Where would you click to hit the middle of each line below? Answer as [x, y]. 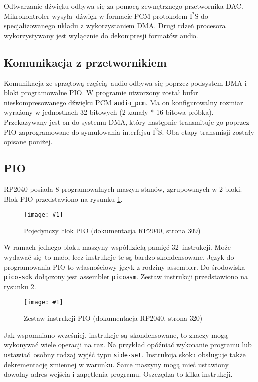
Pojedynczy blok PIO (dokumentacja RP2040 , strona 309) [112, 230]
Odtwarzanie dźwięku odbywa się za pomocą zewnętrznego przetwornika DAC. [124, 6]
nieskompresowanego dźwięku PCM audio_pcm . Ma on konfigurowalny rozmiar [124, 102]
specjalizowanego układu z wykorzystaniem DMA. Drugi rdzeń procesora [115, 26]
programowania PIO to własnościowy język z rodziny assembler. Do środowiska [125, 267]
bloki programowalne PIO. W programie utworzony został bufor [101, 93]
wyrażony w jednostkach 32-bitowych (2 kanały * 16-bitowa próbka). [109, 112]
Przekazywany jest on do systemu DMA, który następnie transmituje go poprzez [127, 122]
